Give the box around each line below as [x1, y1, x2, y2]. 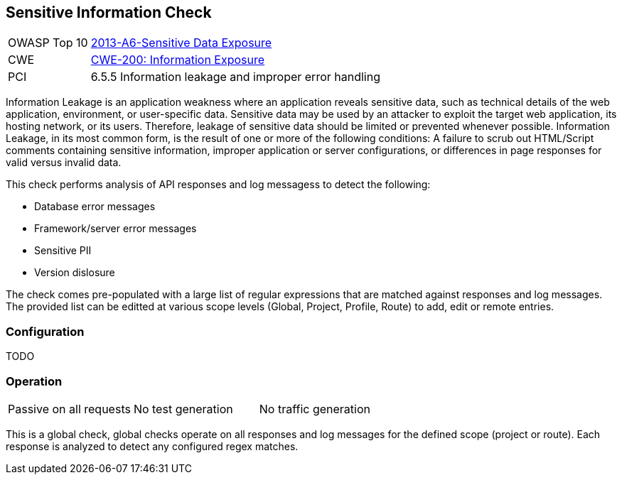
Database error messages [34, 200, 156, 213]
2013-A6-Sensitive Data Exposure [90, 36, 272, 50]
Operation [6, 373, 63, 388]
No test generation [133, 401, 233, 416]
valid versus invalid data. [6, 156, 122, 169]
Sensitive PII [34, 244, 92, 257]
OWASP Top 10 [8, 36, 88, 50]
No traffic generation [259, 401, 370, 416]
